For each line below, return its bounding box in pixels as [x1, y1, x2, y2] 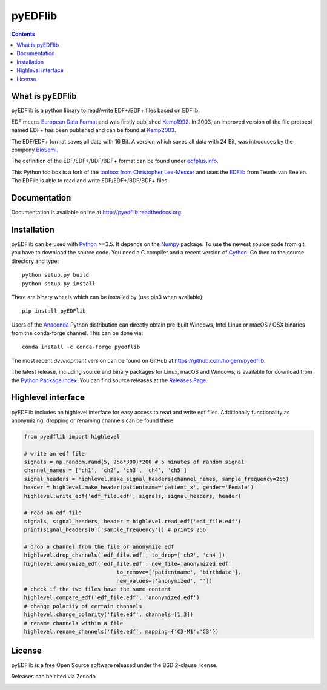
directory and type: [11, 257, 59, 265]
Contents [11, 30, 36, 38]
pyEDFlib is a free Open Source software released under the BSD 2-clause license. [11, 662, 218, 669]
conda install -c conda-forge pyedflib [22, 343, 140, 351]
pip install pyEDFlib [22, 308, 86, 314]
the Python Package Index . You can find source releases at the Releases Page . [11, 376, 208, 384]
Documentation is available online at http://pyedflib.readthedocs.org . [11, 209, 183, 216]
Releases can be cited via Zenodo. [11, 672, 97, 680]
